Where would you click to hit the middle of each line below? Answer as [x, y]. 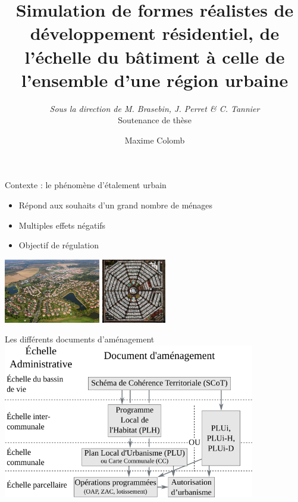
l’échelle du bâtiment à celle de [155, 56]
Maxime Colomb [155, 140]
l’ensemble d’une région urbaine [155, 79]
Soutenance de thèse [155, 120]
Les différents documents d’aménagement [80, 339]
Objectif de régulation [59, 245]
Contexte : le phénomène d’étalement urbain [86, 185]
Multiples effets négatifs [62, 225]
